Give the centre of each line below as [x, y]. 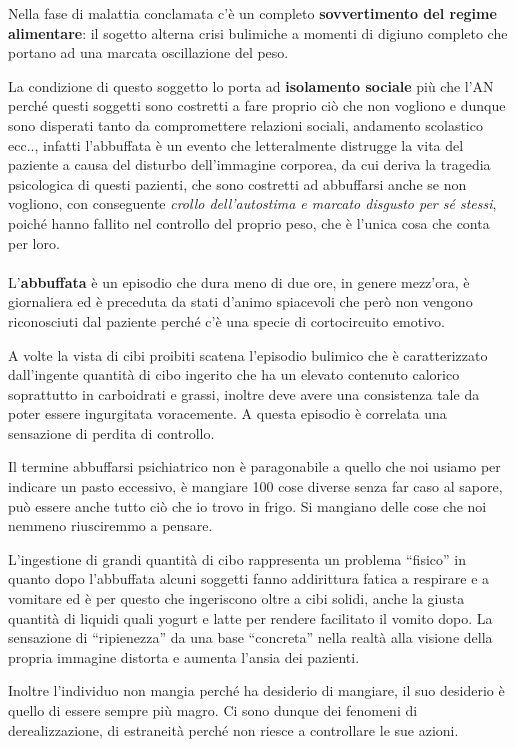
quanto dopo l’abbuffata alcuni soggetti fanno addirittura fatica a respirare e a [249, 578]
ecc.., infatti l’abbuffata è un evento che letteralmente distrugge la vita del [236, 144]
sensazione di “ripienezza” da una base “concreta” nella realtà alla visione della [250, 637]
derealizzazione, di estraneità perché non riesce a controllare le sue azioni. [233, 729]
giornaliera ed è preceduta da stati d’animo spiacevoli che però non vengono [240, 301]
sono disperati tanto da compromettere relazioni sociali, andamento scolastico [245, 124]
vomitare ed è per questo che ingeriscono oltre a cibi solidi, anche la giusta [236, 598]
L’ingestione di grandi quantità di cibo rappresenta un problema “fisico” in [237, 558]
